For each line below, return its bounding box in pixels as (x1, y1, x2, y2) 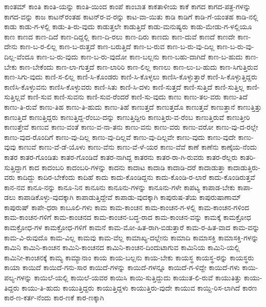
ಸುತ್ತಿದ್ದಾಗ (4, 161, 27, 172)
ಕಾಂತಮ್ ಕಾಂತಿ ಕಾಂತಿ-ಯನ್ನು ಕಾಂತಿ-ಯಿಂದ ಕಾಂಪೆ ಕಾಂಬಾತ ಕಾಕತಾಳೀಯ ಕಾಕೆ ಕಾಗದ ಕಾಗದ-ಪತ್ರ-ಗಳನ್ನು (4, 1, 251, 11)
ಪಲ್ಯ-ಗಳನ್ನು (4, 272, 32, 283)
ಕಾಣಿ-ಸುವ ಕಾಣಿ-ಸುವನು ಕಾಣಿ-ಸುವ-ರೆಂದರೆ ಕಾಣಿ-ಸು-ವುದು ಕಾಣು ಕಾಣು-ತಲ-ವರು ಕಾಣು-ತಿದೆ (27, 91, 248, 102)
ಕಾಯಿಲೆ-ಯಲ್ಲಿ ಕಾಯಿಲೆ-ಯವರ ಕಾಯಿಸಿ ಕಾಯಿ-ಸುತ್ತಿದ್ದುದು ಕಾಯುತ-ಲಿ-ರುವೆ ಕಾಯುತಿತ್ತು (34, 272, 242, 283)
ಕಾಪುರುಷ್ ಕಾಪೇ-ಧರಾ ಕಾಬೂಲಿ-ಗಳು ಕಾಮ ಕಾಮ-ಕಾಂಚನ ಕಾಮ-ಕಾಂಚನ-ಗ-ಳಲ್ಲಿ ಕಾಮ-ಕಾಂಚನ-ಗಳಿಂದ (4, 201, 250, 212)
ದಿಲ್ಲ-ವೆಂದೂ (4, 51, 34, 62)
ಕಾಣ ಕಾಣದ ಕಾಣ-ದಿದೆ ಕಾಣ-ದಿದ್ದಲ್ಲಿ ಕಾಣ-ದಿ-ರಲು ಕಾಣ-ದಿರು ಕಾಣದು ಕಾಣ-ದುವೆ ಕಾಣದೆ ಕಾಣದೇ (4, 31, 235, 42)
